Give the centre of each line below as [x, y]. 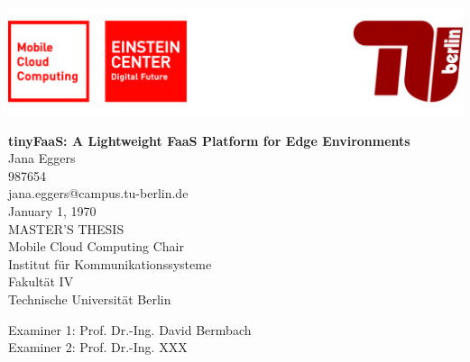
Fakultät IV [41, 281]
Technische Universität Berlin [90, 299]
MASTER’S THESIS [66, 228]
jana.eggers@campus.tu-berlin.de [98, 193]
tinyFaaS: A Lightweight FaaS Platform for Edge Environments [209, 140]
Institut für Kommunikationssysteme [110, 263]
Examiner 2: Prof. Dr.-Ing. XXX [98, 347]
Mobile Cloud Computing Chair [96, 246]
